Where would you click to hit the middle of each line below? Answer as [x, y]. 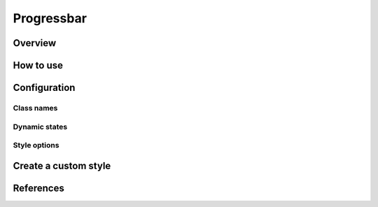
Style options [36, 145]
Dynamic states [40, 127]
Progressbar [50, 18]
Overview [35, 43]
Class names [35, 108]
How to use [38, 65]
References [38, 188]
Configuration [44, 88]
